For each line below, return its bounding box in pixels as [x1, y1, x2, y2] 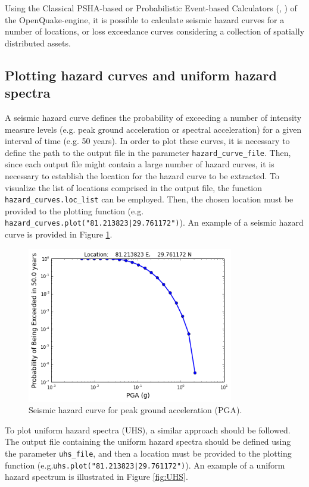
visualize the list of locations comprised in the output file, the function [5, 181, 263, 193]
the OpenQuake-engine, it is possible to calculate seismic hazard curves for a [5, 13, 285, 26]
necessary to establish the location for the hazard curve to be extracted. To [5, 170, 279, 182]
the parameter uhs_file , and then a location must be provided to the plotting [5, 447, 292, 460]
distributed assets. [5, 36, 71, 49]
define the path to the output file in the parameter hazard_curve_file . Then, [5, 146, 291, 158]
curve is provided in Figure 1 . [5, 228, 113, 241]
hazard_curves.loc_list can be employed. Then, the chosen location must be [5, 193, 294, 205]
